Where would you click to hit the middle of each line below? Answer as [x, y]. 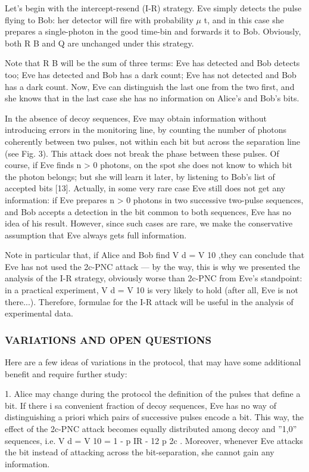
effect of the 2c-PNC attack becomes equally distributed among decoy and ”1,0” [151, 429]
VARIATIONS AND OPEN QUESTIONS [108, 339]
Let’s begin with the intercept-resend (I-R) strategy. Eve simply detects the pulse [153, 8]
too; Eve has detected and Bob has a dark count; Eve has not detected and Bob [151, 74]
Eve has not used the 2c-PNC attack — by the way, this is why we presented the [152, 266]
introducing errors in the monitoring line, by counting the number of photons [146, 130]
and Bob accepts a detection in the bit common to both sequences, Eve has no [148, 211]
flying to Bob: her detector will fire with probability [99, 19]
